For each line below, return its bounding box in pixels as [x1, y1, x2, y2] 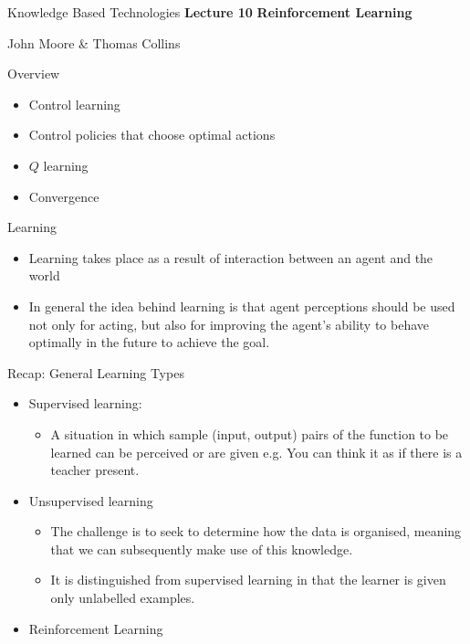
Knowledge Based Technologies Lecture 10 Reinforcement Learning [7, 3, 413, 21]
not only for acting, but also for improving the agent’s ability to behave [28, 314, 429, 333]
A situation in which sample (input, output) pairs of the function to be [50, 424, 449, 443]
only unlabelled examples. [50, 588, 195, 607]
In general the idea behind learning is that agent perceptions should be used [28, 296, 455, 315]
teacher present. [50, 460, 140, 480]
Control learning [28, 94, 120, 113]
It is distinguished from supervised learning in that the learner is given [50, 570, 446, 589]
